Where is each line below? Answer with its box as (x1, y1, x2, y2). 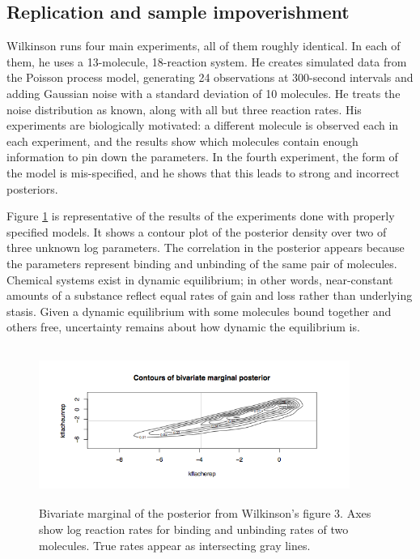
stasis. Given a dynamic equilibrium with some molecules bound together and (6, 302, 392, 319)
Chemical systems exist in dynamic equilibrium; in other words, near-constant (6, 271, 393, 288)
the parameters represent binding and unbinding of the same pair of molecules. (6, 254, 397, 271)
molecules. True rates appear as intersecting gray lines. (39, 536, 311, 553)
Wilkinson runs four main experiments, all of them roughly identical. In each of (6, 37, 401, 54)
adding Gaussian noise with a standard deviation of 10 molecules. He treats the (6, 84, 401, 101)
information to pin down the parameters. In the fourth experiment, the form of (6, 148, 398, 165)
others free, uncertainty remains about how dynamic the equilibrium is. (6, 318, 360, 335)
